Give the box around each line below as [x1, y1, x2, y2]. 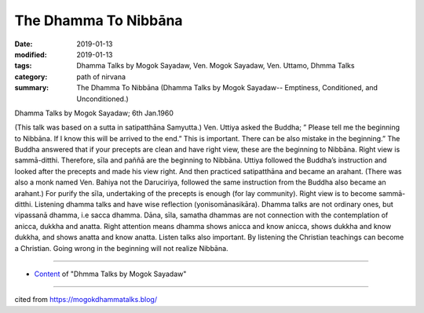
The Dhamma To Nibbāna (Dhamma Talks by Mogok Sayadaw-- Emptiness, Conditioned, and [76, 83, 378, 93]
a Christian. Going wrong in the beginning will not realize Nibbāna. [14, 243, 228, 253]
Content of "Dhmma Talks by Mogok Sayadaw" [34, 269, 187, 278]
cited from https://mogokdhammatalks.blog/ [14, 295, 157, 304]
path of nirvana [76, 71, 126, 82]
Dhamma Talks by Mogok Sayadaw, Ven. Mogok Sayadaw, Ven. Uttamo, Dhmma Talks [76, 61, 355, 71]
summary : [14, 83, 49, 93]
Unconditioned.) [76, 94, 129, 104]
